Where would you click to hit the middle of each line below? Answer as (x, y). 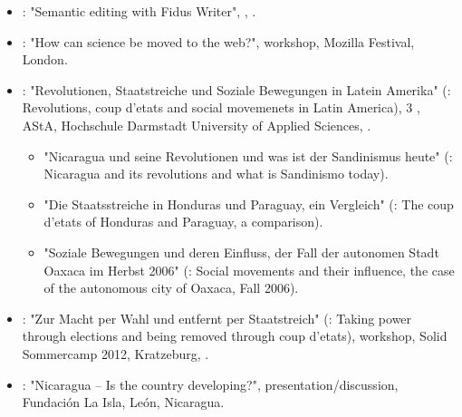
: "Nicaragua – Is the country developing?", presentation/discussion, (210, 384)
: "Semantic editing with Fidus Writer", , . (139, 11)
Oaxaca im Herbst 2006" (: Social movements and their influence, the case (249, 270)
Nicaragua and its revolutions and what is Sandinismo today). (216, 174)
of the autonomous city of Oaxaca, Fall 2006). (171, 288)
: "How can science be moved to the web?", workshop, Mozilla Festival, (218, 41)
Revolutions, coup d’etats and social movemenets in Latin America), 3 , (221, 107)
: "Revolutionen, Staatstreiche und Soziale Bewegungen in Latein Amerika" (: (236, 89)
